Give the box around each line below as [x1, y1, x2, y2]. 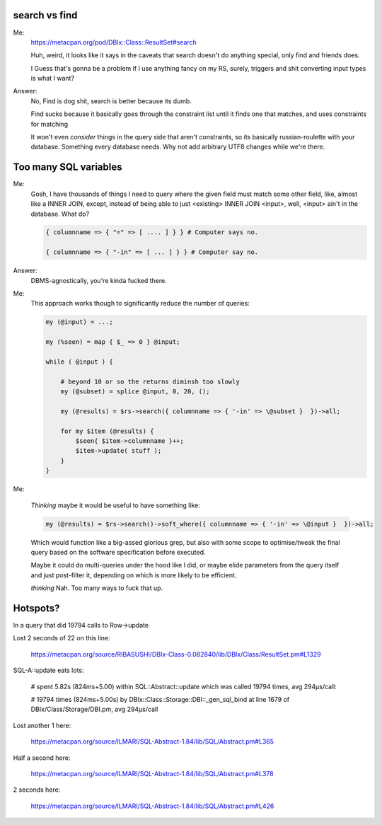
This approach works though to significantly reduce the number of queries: [30, 299, 250, 308]
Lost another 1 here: [13, 721, 71, 729]
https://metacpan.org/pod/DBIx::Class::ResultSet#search [30, 37, 197, 46]
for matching [30, 120, 69, 128]
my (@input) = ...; [45, 318, 113, 326]
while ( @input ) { [45, 357, 113, 366]
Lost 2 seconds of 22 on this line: [13, 634, 110, 642]
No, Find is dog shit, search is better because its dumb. [30, 96, 192, 105]
